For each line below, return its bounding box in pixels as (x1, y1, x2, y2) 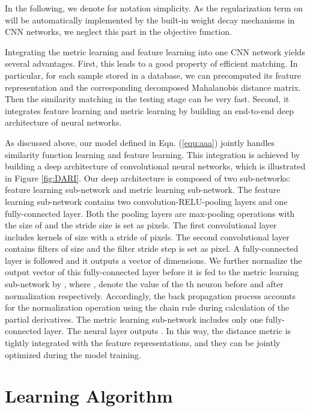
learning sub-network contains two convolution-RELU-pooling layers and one (5, 195, 288, 207)
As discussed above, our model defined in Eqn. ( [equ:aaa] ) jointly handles (5, 136, 275, 148)
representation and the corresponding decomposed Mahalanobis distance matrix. (5, 81, 301, 93)
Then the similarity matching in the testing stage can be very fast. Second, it (5, 93, 290, 105)
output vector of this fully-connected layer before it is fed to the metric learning (5, 266, 299, 278)
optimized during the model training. (5, 348, 141, 361)
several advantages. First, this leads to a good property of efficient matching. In (5, 57, 298, 70)
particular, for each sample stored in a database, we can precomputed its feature (5, 68, 301, 81)
